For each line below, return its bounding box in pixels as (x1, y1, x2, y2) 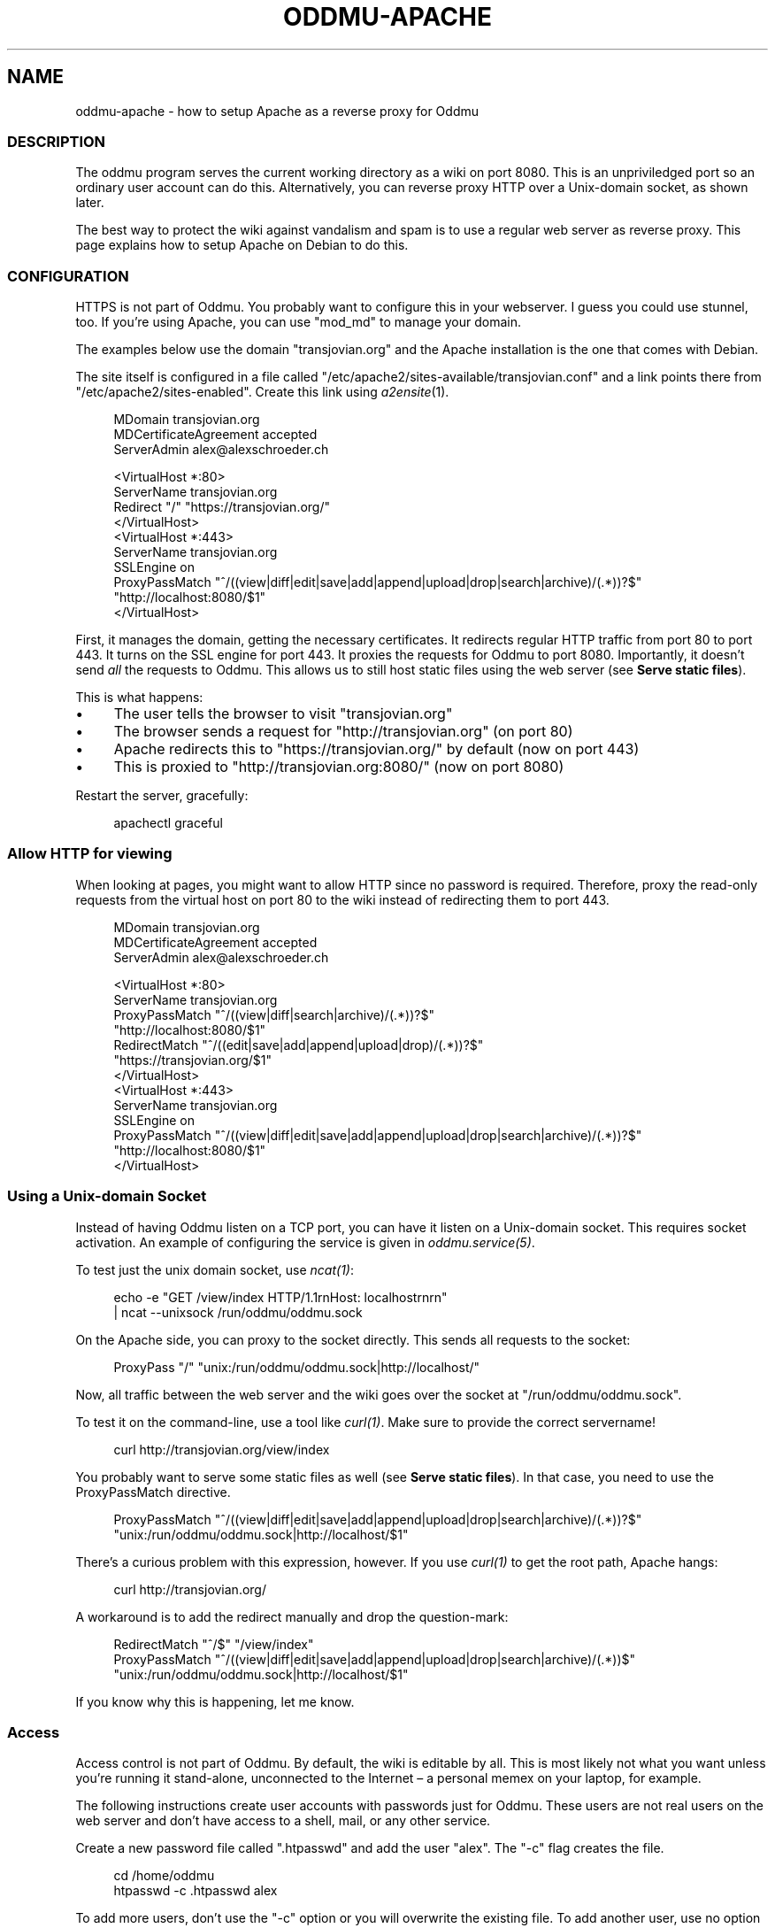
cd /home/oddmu (113, 1868, 215, 1884)
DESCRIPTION (7, 132, 106, 150)
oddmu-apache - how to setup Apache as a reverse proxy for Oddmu (75, 103, 479, 119)
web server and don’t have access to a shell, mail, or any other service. (75, 1813, 491, 1829)
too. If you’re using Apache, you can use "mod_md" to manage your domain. (75, 314, 521, 330)
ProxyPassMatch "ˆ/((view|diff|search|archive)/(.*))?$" (113, 1006, 434, 1022)
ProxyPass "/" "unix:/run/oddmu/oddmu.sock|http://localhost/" (113, 1359, 480, 1375)
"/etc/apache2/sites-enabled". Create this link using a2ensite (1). (75, 384, 449, 400)
